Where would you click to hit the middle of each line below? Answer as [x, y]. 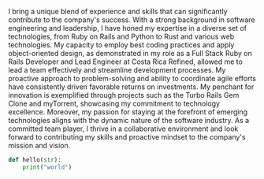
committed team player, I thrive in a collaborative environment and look [123, 129]
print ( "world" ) [47, 167]
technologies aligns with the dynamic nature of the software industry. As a [129, 120]
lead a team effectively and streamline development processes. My [117, 70]
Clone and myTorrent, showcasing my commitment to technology [114, 103]
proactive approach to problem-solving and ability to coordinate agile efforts [132, 78]
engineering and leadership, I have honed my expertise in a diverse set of [127, 28]
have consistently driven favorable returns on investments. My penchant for [131, 87]
